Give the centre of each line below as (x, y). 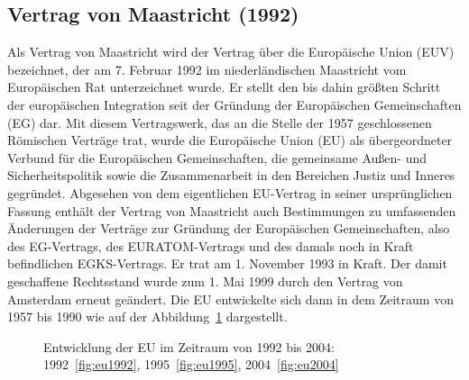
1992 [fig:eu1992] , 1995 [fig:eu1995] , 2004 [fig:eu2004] (191, 364)
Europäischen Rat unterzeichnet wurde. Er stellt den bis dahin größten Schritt (224, 87)
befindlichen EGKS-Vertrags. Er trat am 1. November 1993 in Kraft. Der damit (227, 263)
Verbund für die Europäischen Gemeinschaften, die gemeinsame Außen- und (217, 157)
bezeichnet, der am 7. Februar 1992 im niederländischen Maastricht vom (207, 69)
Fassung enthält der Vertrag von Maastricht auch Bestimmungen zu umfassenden (232, 210)
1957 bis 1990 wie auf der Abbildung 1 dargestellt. (147, 317)
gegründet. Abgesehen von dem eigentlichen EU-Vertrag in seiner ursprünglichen (230, 192)
